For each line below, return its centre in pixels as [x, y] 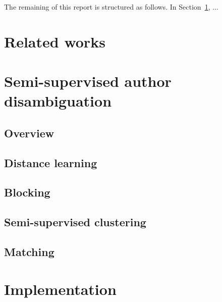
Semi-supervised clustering [75, 222]
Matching [29, 252]
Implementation [60, 289]
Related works [55, 41]
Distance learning [51, 162]
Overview [29, 133]
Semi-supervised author [88, 81]
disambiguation [58, 101]
